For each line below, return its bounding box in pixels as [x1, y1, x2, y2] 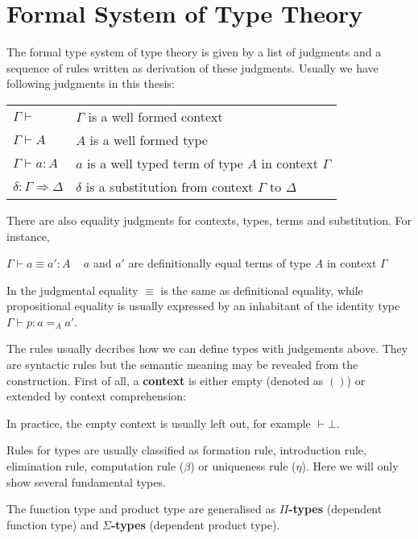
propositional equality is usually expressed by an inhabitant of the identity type [6, 297, 400, 314]
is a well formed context [88, 106, 223, 126]
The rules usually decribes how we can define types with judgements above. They [6, 340, 408, 357]
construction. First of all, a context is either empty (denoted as [6, 371, 324, 388]
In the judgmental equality [6, 281, 139, 298]
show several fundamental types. [6, 473, 166, 490]
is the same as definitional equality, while [160, 281, 363, 298]
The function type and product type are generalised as [6, 500, 275, 517]
